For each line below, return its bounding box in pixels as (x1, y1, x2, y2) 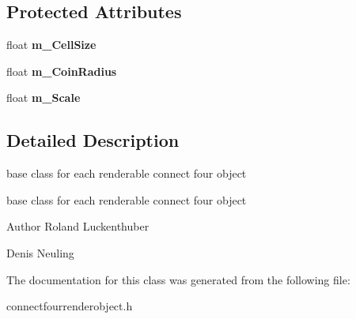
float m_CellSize (6, 36, 97, 53)
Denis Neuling (6, 244, 74, 261)
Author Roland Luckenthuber (6, 218, 150, 235)
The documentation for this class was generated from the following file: (6, 271, 350, 287)
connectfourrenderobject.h (6, 298, 133, 314)
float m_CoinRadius (6, 62, 117, 79)
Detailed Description (6, 128, 180, 152)
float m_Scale (6, 89, 81, 106)
